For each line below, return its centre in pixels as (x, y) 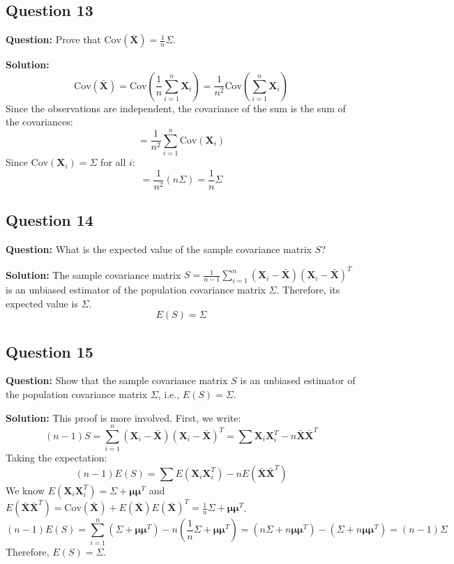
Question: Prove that (53, 39)
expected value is (42, 303)
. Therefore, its (308, 290)
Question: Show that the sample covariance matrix (117, 380)
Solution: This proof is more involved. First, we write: (123, 417)
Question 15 (50, 351)
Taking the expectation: (56, 458)
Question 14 (50, 220)
